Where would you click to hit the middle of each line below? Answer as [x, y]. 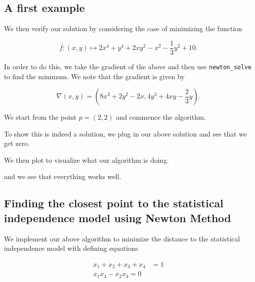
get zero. [17, 143]
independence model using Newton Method [118, 217]
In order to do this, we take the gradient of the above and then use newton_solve [128, 66]
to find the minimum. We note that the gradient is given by [94, 76]
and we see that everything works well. [63, 176]
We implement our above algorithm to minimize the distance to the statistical [122, 238]
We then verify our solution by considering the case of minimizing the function [123, 28]
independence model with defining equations [71, 248]
